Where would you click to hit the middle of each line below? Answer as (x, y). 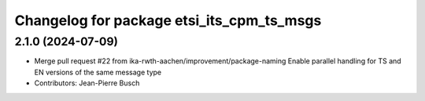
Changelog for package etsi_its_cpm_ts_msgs (168, 20)
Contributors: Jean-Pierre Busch (87, 83)
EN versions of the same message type (98, 72)
